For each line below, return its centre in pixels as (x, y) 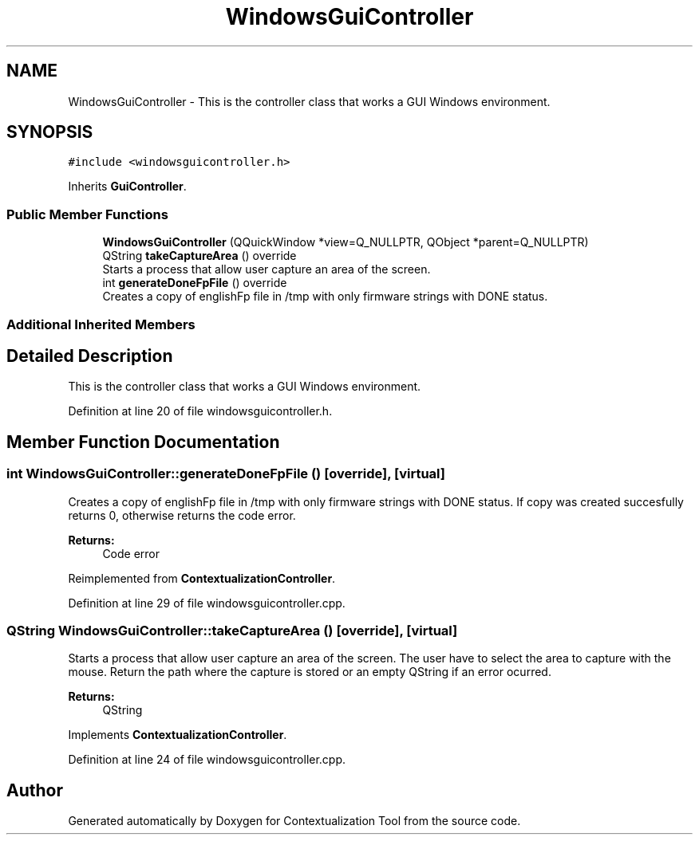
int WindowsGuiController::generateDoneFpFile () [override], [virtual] (226, 474)
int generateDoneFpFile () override (195, 283)
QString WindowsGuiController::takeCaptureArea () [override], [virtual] (232, 631)
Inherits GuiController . (127, 187)
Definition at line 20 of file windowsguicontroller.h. (200, 411)
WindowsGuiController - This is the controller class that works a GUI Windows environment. (309, 101)
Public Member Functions (87, 214)
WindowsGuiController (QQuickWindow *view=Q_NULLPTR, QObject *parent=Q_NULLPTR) (346, 242)
